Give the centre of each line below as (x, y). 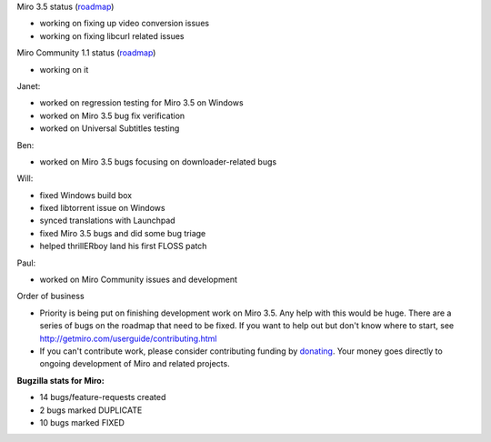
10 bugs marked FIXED (82, 422)
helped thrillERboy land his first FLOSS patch (123, 246)
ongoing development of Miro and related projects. (135, 364)
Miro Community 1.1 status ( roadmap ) (86, 53)
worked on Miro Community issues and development (139, 280)
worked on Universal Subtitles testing (110, 128)
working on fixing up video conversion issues (124, 24)
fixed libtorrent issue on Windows (102, 208)
